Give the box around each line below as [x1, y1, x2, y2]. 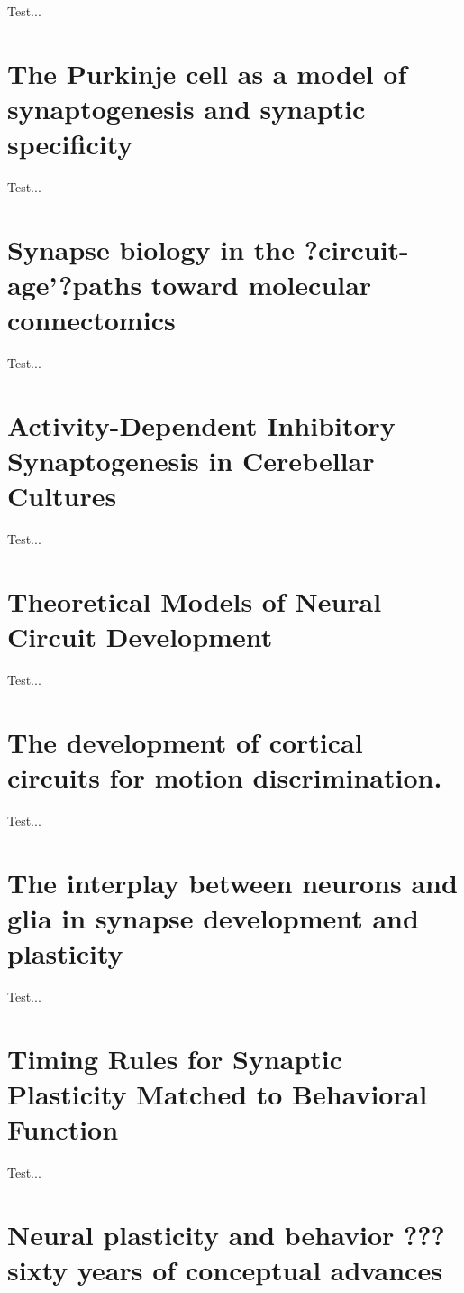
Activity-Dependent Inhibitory [7, 406, 396, 443]
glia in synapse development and [7, 900, 419, 937]
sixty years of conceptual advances [7, 1251, 442, 1288]
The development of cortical [7, 723, 363, 760]
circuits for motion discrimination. [7, 759, 442, 796]
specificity [7, 125, 133, 162]
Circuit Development [7, 618, 273, 655]
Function [7, 1111, 119, 1148]
